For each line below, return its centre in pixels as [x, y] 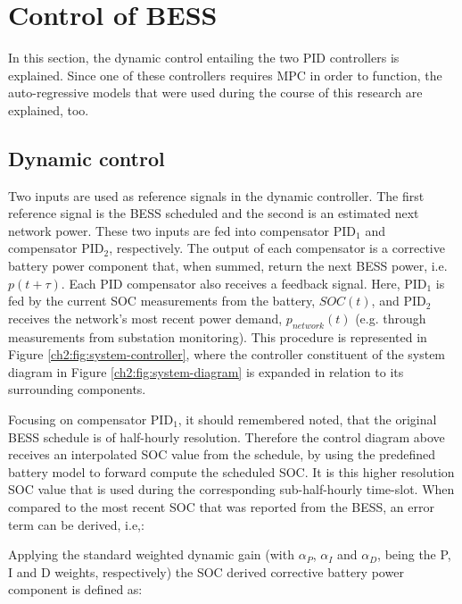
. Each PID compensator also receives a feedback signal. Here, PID [244, 283]
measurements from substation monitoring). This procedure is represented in [218, 336]
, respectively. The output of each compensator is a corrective [277, 248]
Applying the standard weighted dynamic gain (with [151, 554]
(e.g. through [391, 318]
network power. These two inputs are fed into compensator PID [182, 230]
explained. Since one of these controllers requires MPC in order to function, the [225, 75]
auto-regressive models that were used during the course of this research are [215, 92]
